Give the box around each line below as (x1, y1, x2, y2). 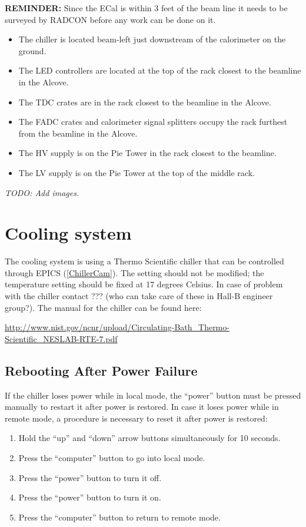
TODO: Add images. (5, 186, 79, 198)
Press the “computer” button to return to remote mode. (18, 511, 221, 523)
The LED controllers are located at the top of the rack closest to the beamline (18, 64, 301, 77)
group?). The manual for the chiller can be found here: (5, 301, 202, 313)
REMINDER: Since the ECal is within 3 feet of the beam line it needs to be (5, 2, 288, 14)
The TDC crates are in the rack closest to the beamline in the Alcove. (18, 95, 271, 108)
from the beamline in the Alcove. (18, 127, 138, 139)
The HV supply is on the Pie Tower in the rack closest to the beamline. (18, 147, 277, 159)
